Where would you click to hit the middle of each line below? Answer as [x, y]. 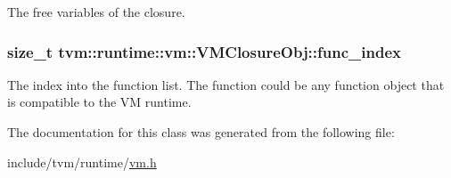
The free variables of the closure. [96, 12]
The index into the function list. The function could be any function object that [226, 84]
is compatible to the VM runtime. [99, 102]
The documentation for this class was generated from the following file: [201, 132]
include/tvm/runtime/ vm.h [82, 162]
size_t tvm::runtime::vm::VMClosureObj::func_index [204, 51]
